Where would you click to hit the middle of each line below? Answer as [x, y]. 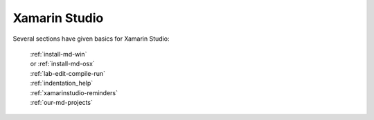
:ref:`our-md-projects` [61, 102]
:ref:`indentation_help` [62, 83]
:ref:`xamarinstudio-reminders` [74, 92]
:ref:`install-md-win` [59, 54]
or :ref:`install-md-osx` [62, 64]
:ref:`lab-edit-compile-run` [68, 73]
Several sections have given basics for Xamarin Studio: [91, 39]
